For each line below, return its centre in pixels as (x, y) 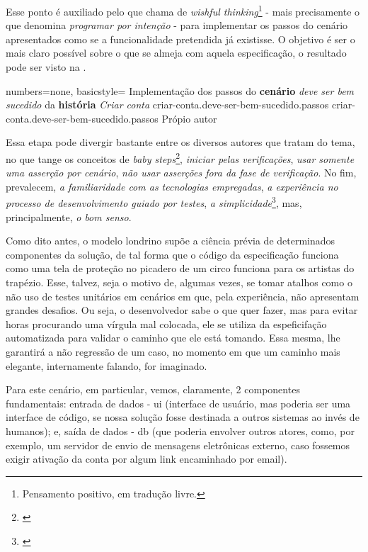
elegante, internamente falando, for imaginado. (107, 365)
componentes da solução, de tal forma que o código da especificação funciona (172, 254)
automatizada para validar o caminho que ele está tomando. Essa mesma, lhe (173, 338)
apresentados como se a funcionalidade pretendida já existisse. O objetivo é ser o (180, 39)
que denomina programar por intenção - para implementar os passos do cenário (177, 25)
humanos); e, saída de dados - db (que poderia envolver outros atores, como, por (180, 431)
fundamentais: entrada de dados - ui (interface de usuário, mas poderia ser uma (178, 403)
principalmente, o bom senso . (69, 216)
